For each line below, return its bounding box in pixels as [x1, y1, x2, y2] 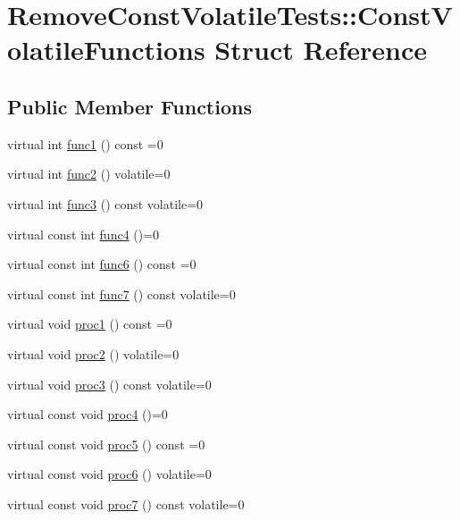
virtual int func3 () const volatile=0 [7, 194, 204, 213]
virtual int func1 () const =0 [7, 134, 163, 153]
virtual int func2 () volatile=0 [7, 164, 171, 183]
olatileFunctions [7, 31, 205, 68]
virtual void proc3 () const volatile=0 [7, 374, 212, 393]
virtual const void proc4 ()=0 [7, 405, 168, 424]
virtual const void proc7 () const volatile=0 [7, 494, 245, 513]
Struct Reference [214, 31, 427, 68]
